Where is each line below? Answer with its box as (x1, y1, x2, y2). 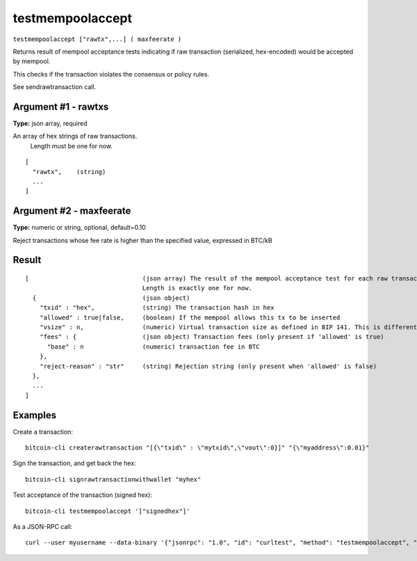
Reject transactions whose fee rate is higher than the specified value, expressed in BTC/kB (13, 236, 272, 244)
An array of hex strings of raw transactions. (13, 132, 138, 141)
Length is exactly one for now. (142, 284, 253, 292)
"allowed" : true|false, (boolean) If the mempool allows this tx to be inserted (39, 313, 341, 322)
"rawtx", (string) (32, 168, 106, 175)
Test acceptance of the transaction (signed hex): (13, 491, 153, 499)
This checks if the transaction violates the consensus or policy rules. (13, 70, 210, 78)
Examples (13, 409, 57, 421)
